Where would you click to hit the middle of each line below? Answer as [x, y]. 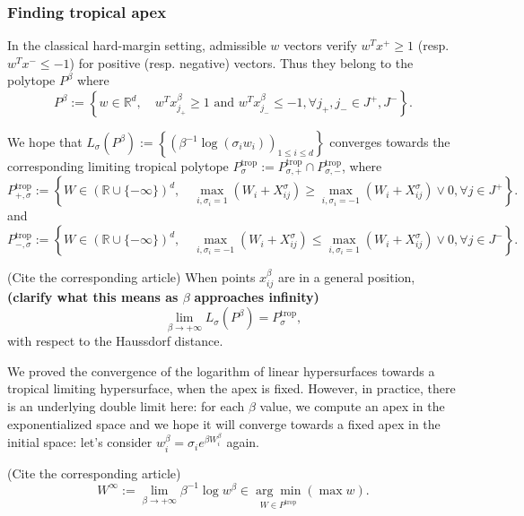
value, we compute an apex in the [352, 406]
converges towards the [390, 142]
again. [243, 442]
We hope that [45, 142]
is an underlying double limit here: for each [126, 406]
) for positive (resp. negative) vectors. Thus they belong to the [241, 62]
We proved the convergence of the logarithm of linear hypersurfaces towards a [221, 370]
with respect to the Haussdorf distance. [115, 341]
